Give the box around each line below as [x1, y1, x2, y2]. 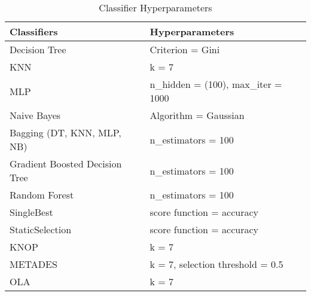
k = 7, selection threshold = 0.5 [150, 257, 283, 271]
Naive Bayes [10, 108, 61, 122]
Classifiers [10, 25, 58, 38]
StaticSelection [10, 222, 72, 236]
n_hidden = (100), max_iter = [150, 77, 282, 91]
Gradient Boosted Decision [10, 157, 122, 170]
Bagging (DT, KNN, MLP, [10, 126, 121, 139]
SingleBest [10, 205, 53, 219]
